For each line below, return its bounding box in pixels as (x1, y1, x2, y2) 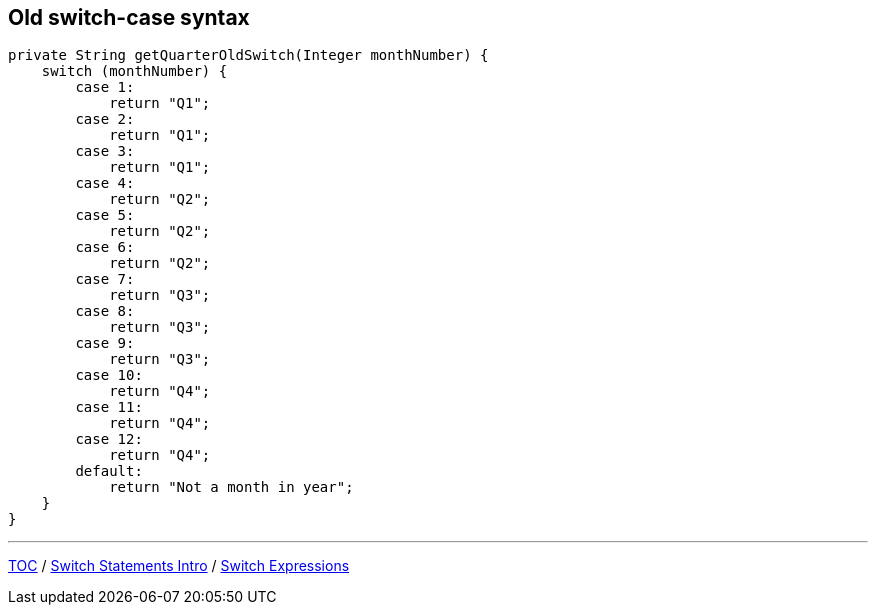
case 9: (75, 335, 135, 352)
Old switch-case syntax (8, 5, 250, 30)
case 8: (75, 303, 135, 320)
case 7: (75, 271, 135, 288)
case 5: (75, 207, 135, 224)
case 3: (75, 143, 135, 160)
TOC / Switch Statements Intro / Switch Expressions (8, 557, 350, 575)
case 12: (75, 431, 143, 448)
